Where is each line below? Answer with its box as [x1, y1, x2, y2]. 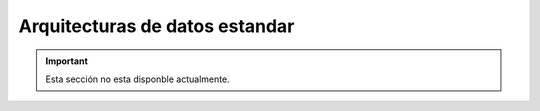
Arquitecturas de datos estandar [18, 15, 295, 37]
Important [45, 55, 89, 67]
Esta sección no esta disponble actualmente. [45, 73, 230, 85]
